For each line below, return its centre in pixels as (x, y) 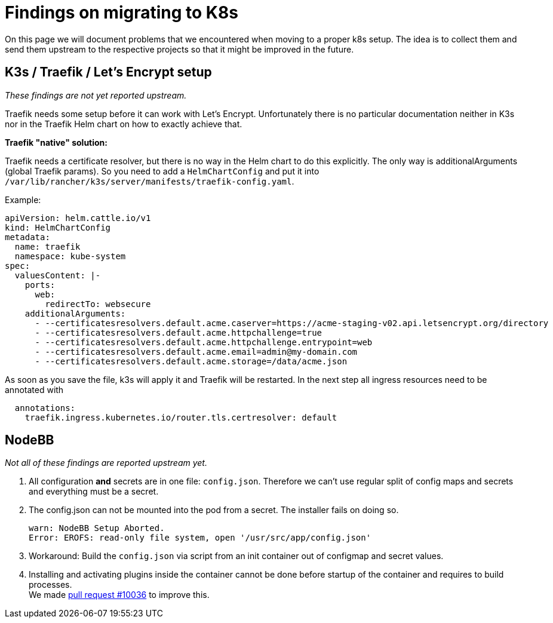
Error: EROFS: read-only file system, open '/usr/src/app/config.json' (200, 538)
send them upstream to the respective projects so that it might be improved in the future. (179, 49)
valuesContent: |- (58, 275)
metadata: (27, 237)
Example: (23, 200)
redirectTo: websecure (98, 304)
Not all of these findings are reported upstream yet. (106, 463)
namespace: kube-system (70, 256)
